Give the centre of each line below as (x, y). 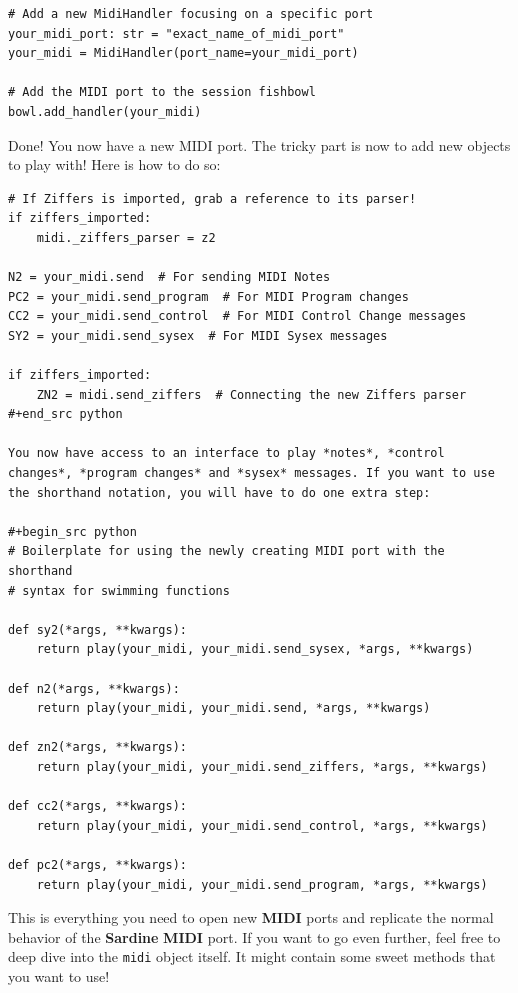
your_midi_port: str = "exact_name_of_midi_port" (176, 33)
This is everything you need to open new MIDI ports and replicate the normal (251, 917)
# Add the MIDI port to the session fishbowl (162, 92)
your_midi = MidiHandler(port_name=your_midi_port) (183, 53)
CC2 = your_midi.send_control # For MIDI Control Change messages (237, 316)
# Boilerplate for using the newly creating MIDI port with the (226, 551)
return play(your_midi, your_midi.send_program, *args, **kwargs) (262, 884)
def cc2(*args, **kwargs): (97, 806)
